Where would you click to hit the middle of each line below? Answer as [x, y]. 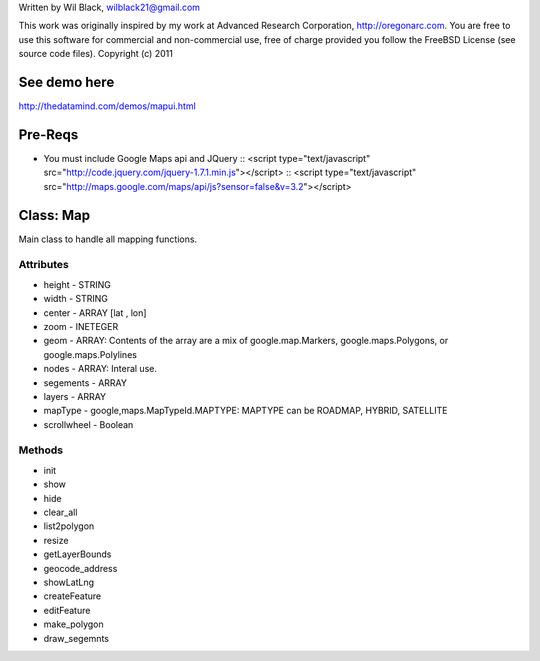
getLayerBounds [77, 554]
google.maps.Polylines [90, 354]
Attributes [43, 265]
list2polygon [69, 526]
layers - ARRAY [75, 396]
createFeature [72, 596]
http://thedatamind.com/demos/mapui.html [107, 106]
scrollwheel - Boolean [88, 424]
